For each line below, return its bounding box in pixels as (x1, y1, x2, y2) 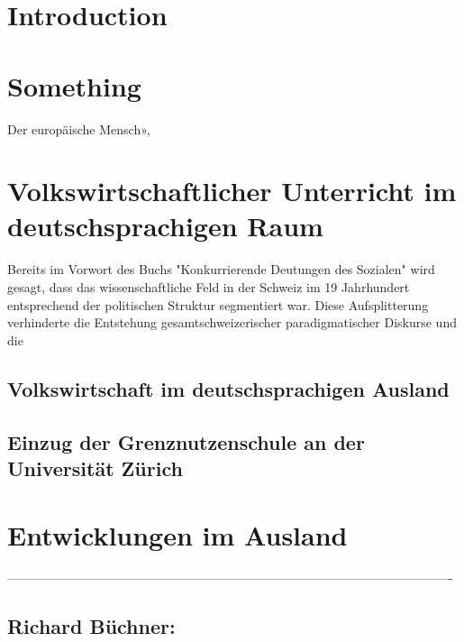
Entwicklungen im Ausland (7, 516, 348, 553)
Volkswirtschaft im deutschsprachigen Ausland (7, 374, 450, 402)
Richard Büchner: (7, 612, 176, 640)
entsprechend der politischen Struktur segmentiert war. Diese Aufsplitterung (7, 295, 429, 314)
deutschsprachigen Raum (7, 207, 323, 244)
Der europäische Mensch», (7, 119, 150, 138)
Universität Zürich (7, 454, 183, 481)
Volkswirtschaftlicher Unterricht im (7, 172, 457, 209)
